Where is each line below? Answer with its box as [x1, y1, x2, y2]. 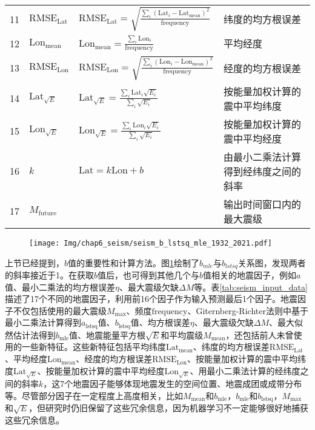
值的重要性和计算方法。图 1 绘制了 [68, 256, 200, 269]
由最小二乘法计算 [224, 149, 302, 164]
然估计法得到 [5, 328, 56, 341]
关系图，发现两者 [237, 256, 306, 269]
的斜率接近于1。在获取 [5, 269, 94, 281]
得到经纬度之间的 [224, 164, 302, 178]
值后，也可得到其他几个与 [98, 269, 200, 281]
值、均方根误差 [130, 316, 190, 329]
